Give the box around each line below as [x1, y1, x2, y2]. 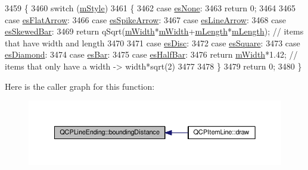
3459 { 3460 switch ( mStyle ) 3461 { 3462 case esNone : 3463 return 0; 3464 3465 [5, 2, 295, 14]
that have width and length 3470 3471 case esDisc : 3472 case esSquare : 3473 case [5, 36, 300, 49]
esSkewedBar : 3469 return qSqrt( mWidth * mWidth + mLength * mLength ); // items [5, 25, 304, 37]
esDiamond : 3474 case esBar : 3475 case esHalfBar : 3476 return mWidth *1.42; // [5, 48, 298, 61]
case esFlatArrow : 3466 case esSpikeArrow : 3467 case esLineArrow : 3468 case [5, 13, 287, 26]
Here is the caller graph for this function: [5, 80, 155, 92]
